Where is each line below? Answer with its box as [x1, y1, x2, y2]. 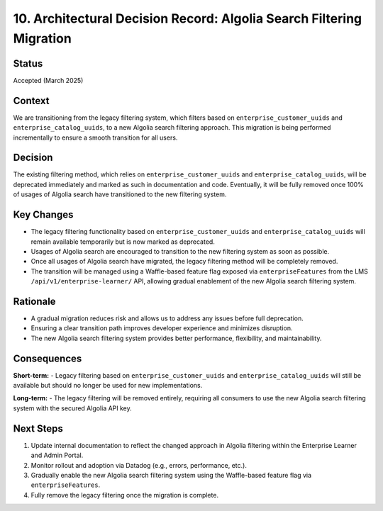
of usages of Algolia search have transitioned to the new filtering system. [13, 190, 227, 198]
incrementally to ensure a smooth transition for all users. [13, 133, 178, 142]
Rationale [13, 295, 56, 308]
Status [13, 57, 43, 69]
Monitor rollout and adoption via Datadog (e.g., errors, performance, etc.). [30, 461, 248, 469]
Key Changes [13, 209, 74, 221]
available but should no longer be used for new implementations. [13, 381, 203, 390]
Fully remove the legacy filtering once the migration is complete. [30, 490, 219, 499]
